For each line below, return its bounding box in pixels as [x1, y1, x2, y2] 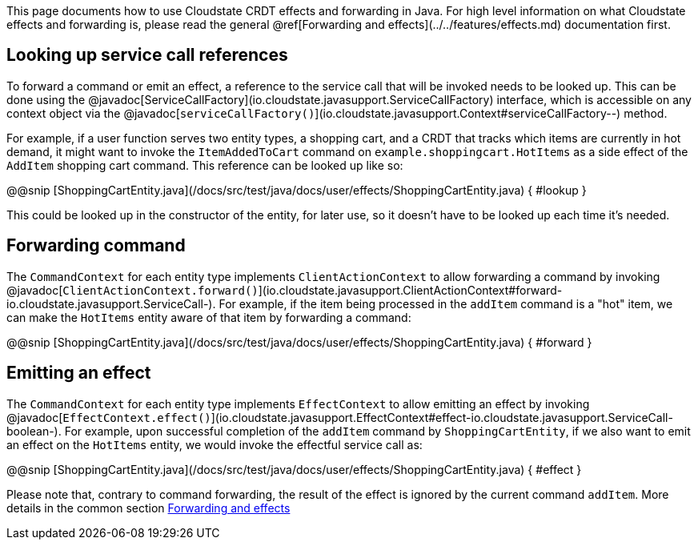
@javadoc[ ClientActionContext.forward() [6, 283, 259, 297]
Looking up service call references [6, 45, 288, 66]
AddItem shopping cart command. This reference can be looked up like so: [6, 158, 403, 172]
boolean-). [6, 424, 62, 438]
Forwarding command [6, 235, 186, 256]
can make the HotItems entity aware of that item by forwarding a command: [6, 310, 411, 324]
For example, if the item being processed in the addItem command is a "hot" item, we [219, 296, 673, 311]
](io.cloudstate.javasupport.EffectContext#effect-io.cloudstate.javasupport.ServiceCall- [211, 410, 673, 424]
